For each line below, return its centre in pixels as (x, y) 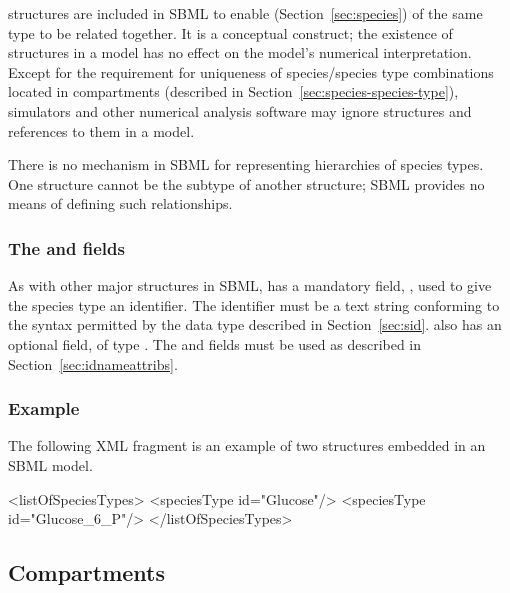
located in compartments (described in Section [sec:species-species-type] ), (233, 91)
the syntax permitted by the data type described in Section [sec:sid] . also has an (255, 324)
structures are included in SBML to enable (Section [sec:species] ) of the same (245, 13)
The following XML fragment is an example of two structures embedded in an (247, 445)
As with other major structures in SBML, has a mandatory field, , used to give (250, 285)
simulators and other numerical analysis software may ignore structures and (240, 110)
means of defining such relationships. (120, 203)
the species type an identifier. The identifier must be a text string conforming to (254, 304)
